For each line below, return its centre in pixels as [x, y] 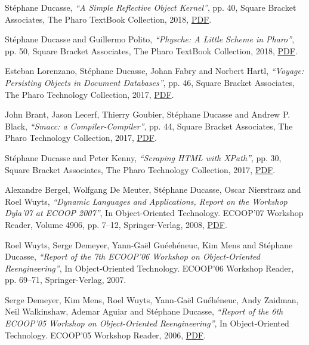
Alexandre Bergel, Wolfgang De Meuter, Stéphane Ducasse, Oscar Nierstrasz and [153, 190]
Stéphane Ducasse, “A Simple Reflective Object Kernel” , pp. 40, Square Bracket [151, 7]
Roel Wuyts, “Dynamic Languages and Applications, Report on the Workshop [146, 201]
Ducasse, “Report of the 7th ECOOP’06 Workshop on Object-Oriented [132, 256]
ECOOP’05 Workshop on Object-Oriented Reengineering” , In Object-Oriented [147, 323]
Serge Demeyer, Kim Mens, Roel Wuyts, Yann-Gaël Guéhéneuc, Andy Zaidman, [152, 299]
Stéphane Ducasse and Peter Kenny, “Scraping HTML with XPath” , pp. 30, [143, 157]
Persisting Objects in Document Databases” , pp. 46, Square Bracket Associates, [150, 82]
